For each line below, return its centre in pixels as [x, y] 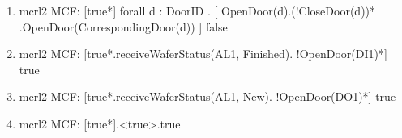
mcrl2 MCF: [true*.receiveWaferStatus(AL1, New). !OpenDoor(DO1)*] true [207, 96]
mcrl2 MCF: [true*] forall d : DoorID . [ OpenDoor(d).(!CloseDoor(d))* [197, 10]
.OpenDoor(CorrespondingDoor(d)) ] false [123, 26]
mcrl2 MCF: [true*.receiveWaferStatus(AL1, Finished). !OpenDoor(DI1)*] [203, 54]
